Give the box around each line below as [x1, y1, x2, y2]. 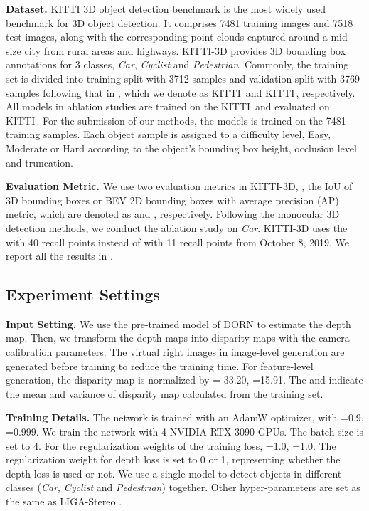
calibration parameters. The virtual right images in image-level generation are [6, 344, 345, 359]
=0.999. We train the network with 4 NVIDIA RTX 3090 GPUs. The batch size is [6, 424, 364, 439]
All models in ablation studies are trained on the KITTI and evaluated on [6, 99, 330, 114]
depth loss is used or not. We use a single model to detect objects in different [6, 465, 342, 480]
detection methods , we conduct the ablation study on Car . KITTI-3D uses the [6, 220, 348, 235]
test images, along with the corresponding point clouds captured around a [6, 29, 328, 44]
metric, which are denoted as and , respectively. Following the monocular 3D [6, 206, 340, 221]
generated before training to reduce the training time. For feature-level [6, 358, 314, 373]
